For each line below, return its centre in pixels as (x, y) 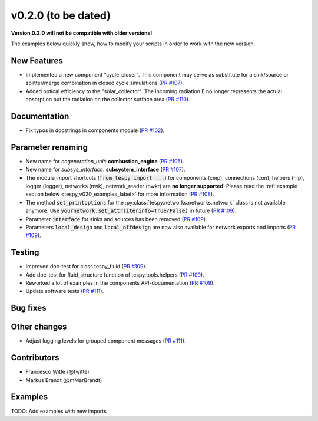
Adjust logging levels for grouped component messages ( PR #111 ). (106, 341)
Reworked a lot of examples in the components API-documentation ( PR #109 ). (120, 283)
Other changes (39, 327)
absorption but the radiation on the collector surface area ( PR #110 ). (108, 100)
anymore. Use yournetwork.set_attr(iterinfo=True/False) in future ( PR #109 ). (131, 211)
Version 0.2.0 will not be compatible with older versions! (82, 33)
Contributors (35, 358)
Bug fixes (29, 308)
